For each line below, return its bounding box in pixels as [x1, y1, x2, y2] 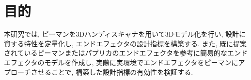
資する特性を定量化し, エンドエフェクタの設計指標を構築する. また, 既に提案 [4, 38, 247, 48]
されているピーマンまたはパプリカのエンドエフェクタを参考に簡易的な [4, 48, 228, 58]
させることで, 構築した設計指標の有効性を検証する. [31, 67, 193, 77]
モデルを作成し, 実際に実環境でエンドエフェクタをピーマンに [44, 57, 238, 67]
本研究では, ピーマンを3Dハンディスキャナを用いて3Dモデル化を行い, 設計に [4, 29, 246, 39]
